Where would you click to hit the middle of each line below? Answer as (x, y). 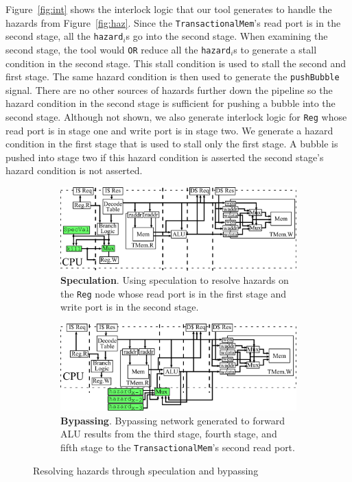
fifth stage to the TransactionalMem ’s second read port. (178, 447)
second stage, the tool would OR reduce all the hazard (118, 49)
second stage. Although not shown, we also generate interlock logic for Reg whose (176, 117)
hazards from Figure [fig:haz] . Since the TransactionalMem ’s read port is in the (173, 22)
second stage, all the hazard (64, 36)
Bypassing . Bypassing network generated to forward (173, 420)
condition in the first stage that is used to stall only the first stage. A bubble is (172, 144)
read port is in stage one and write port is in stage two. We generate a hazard (169, 130)
